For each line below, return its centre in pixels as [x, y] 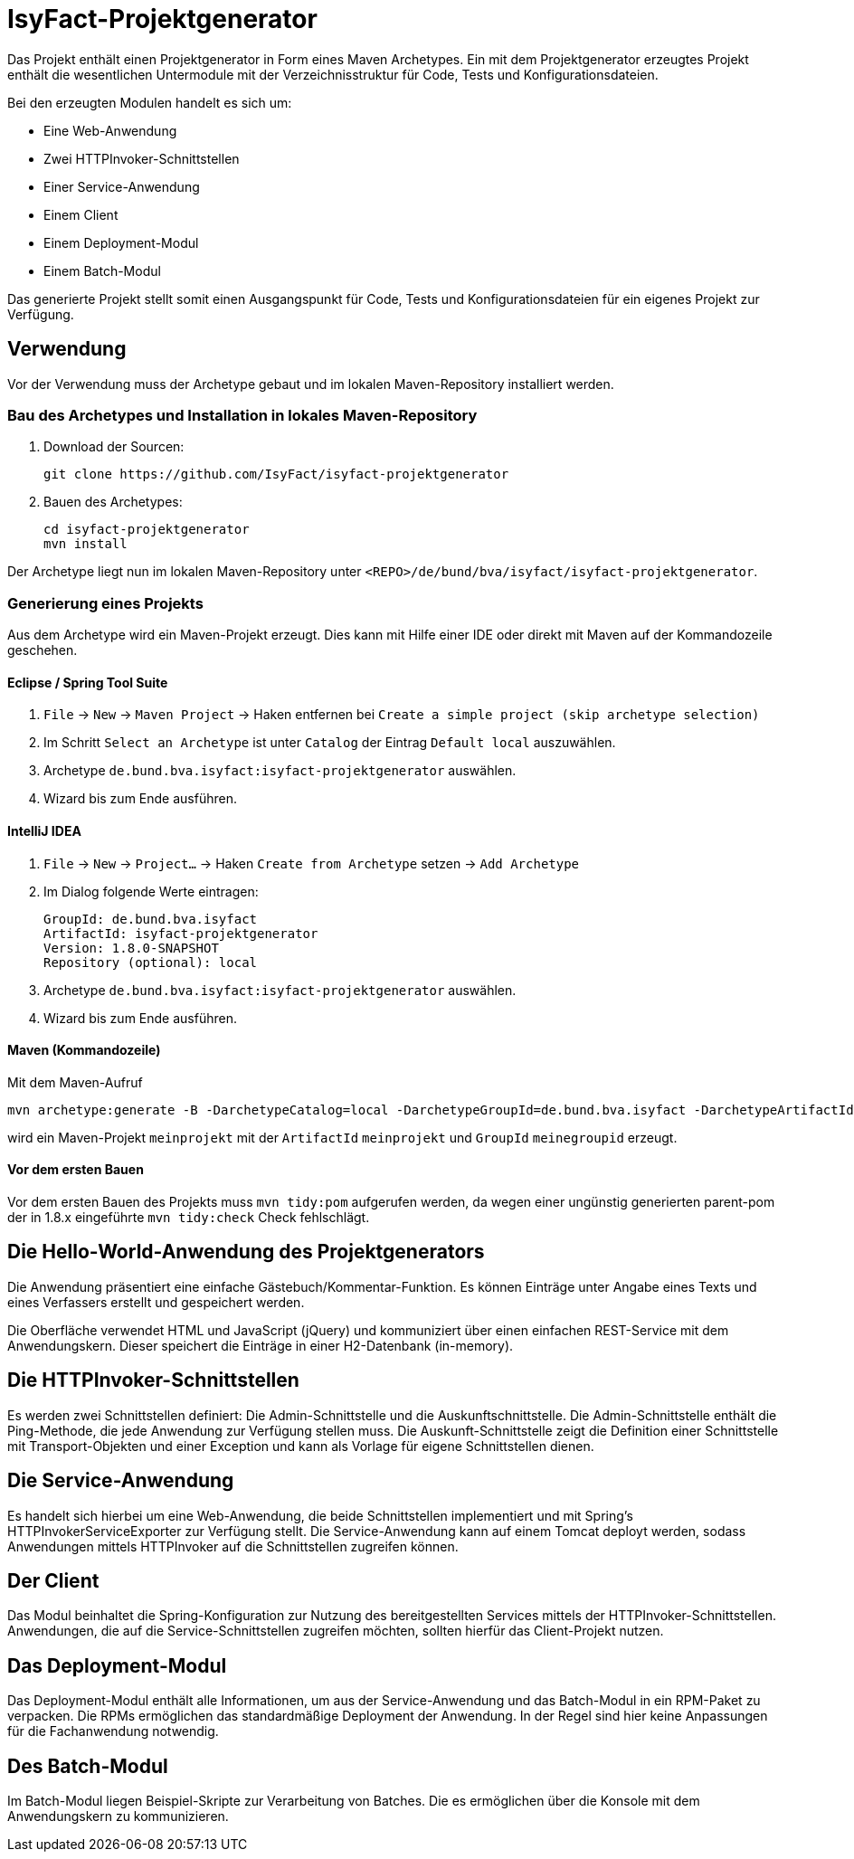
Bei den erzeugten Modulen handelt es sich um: [150, 102]
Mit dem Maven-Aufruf [75, 1082]
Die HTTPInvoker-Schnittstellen [153, 1380]
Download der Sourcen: [114, 447]
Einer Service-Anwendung [122, 186]
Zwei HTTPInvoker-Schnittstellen [142, 158]
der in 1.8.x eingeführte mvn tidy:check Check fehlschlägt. [189, 1217]
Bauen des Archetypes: [113, 502]
